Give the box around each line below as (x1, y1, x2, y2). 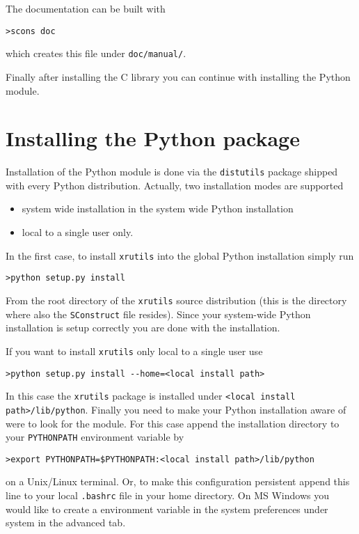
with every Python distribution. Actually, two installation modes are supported (6, 178, 344, 192)
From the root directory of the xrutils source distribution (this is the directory (6, 292, 347, 307)
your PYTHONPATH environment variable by (6, 430, 184, 444)
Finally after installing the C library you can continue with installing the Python (6, 69, 351, 84)
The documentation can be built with (6, 1, 166, 15)
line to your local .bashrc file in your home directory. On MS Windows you (6, 488, 329, 502)
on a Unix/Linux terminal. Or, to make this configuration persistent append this (6, 474, 350, 489)
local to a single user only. (22, 225, 134, 239)
